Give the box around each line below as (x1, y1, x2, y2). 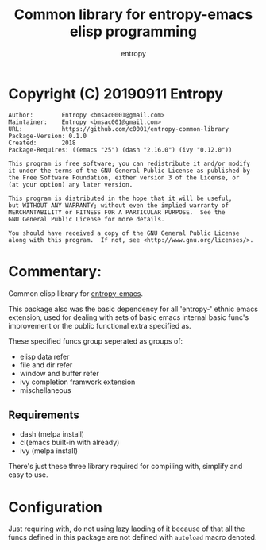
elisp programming (69, 22, 198, 40)
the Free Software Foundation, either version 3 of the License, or (8, 173, 240, 182)
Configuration (8, 498, 103, 516)
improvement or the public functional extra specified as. (8, 321, 192, 330)
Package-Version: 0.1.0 (8, 132, 87, 140)
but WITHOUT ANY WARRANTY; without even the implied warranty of (8, 201, 229, 210)
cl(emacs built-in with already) (19, 438, 120, 448)
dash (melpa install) (19, 429, 85, 439)
